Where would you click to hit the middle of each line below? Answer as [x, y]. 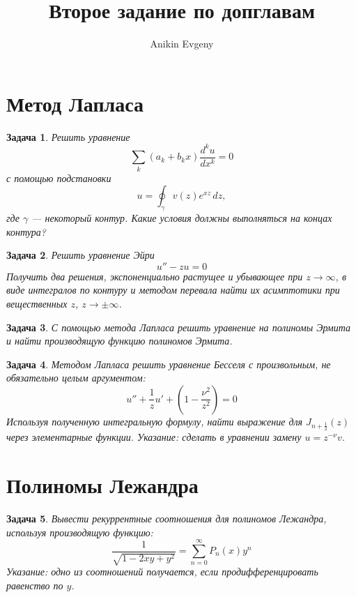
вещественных [37, 303]
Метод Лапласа [75, 103]
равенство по [35, 585]
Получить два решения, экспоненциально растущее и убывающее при [155, 276]
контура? [26, 231]
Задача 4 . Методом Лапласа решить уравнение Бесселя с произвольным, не [169, 364]
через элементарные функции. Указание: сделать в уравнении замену [154, 437]
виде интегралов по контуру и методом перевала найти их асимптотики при [173, 290]
